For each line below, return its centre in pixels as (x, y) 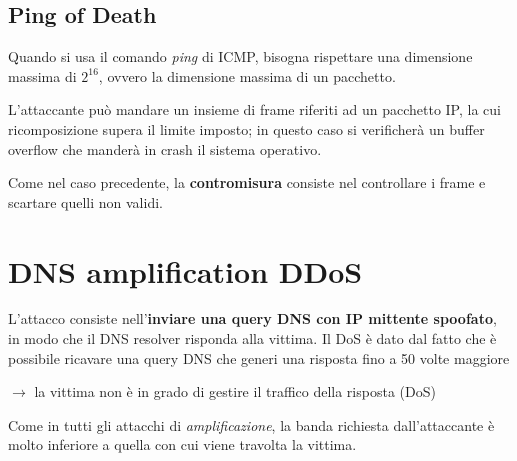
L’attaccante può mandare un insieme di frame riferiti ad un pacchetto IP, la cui (254, 109)
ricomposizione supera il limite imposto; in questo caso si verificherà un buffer (246, 128)
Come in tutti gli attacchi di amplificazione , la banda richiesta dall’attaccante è (251, 424)
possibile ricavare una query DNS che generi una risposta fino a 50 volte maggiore (259, 357)
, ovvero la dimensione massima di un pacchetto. (247, 75)
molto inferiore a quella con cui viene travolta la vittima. (182, 444)
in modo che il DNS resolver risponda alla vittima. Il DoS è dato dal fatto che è (252, 338)
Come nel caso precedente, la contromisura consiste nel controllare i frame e (247, 182)
